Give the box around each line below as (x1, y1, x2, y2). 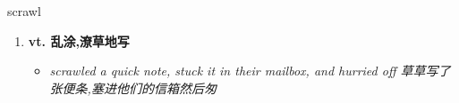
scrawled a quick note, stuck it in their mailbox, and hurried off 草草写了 (49, 61, 451, 80)
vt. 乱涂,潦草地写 (28, 31, 130, 50)
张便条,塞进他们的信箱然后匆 (49, 78, 217, 97)
